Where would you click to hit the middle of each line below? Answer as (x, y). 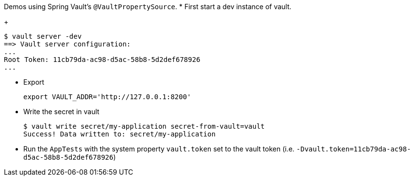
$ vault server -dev (43, 36)
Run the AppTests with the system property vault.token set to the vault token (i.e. (159, 149)
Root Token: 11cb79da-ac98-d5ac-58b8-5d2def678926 (102, 60)
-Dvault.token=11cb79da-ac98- (354, 149)
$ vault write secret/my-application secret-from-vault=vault (144, 126)
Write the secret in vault (61, 112)
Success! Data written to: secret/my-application (120, 134)
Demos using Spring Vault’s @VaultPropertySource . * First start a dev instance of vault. (148, 7)
